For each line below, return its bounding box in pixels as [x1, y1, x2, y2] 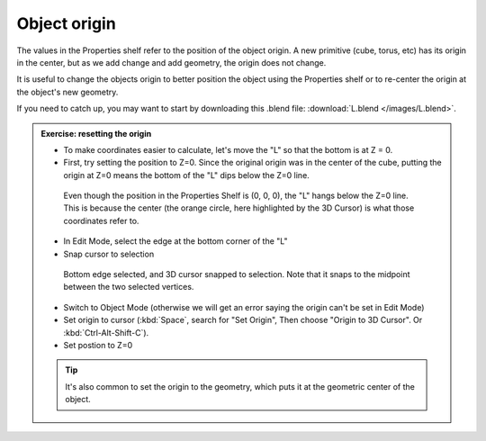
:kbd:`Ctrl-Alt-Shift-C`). [63, 327, 149, 337]
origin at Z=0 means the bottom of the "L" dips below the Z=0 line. [63, 169, 310, 180]
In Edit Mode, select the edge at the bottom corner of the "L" [63, 236, 288, 247]
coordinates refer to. [63, 215, 139, 226]
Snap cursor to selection [63, 248, 155, 259]
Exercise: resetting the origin [40, 128, 152, 139]
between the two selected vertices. [63, 282, 194, 292]
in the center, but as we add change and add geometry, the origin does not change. [16, 57, 327, 67]
